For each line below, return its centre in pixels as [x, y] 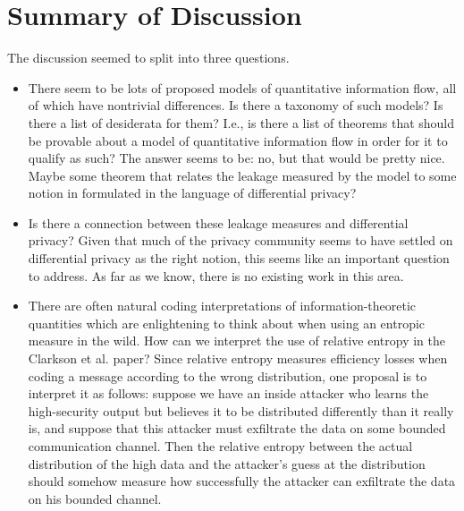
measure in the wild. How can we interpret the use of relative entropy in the [236, 341]
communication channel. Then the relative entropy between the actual [220, 446]
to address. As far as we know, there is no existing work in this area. [216, 275]
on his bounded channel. [95, 498]
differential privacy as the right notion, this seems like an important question [239, 258]
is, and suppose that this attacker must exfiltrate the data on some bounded [237, 428]
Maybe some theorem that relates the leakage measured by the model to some [242, 175]
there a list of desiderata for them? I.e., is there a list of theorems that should [241, 122]
